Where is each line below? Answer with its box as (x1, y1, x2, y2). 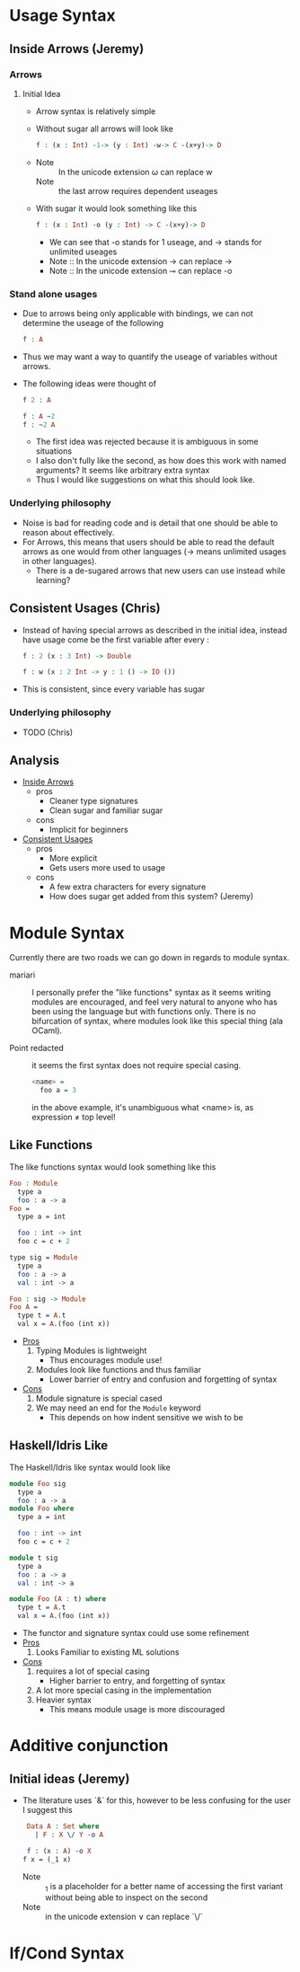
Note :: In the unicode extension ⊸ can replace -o (49, 265, 233, 276)
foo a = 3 (40, 1086, 76, 1095)
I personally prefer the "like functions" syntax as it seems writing (31, 987, 271, 998)
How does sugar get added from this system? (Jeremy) (49, 891, 254, 902)
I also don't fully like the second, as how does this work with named (35, 455, 287, 466)
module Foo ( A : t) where (9, 1595, 106, 1604)
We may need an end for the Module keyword (35, 1402, 202, 1413)
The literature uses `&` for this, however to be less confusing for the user (22, 1795, 292, 1806)
